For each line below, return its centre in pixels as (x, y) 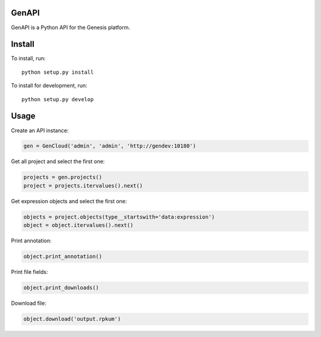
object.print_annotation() (63, 257)
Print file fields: (29, 272)
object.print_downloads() (61, 288)
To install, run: (28, 58)
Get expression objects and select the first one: (69, 201)
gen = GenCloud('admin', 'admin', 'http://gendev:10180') (110, 146)
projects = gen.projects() (63, 177)
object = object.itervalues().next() (78, 225)
